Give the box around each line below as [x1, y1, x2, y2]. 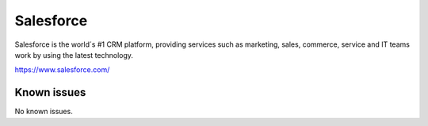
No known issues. [14, 107, 73, 116]
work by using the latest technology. [14, 50, 134, 59]
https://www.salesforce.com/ [14, 65, 110, 74]
